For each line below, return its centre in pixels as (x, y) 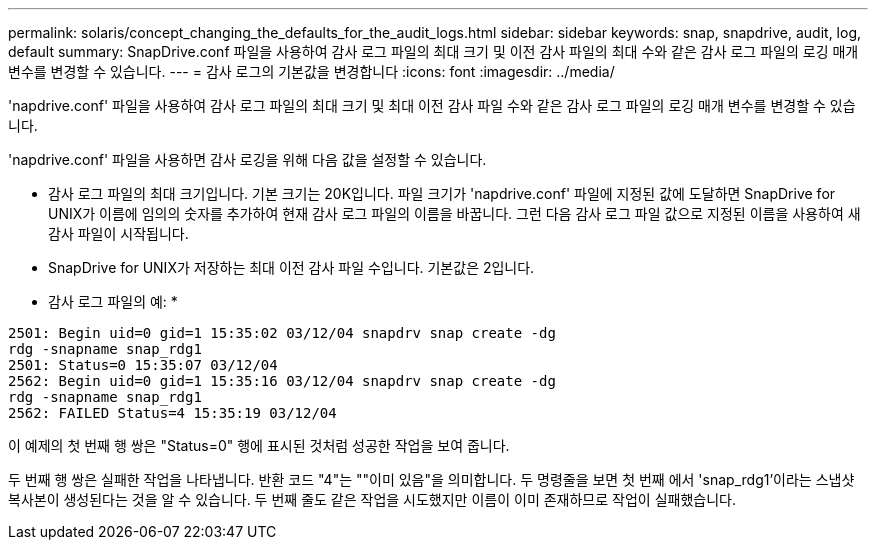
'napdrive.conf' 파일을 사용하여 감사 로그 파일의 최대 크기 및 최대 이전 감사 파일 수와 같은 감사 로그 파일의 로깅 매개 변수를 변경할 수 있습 (432, 105)
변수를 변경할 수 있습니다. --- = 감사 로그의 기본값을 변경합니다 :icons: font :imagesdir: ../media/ (311, 71)
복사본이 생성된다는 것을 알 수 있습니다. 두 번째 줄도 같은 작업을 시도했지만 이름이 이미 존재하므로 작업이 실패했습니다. (372, 499)
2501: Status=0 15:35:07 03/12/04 (143, 365)
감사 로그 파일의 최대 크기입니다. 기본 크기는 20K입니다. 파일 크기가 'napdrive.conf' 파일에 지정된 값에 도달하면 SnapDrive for (442, 193)
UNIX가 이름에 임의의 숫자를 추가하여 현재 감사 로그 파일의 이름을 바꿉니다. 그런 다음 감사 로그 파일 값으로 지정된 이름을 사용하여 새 (454, 213)
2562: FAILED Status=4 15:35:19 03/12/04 (172, 413)
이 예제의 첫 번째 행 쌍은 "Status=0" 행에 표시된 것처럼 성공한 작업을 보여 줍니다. (259, 445)
